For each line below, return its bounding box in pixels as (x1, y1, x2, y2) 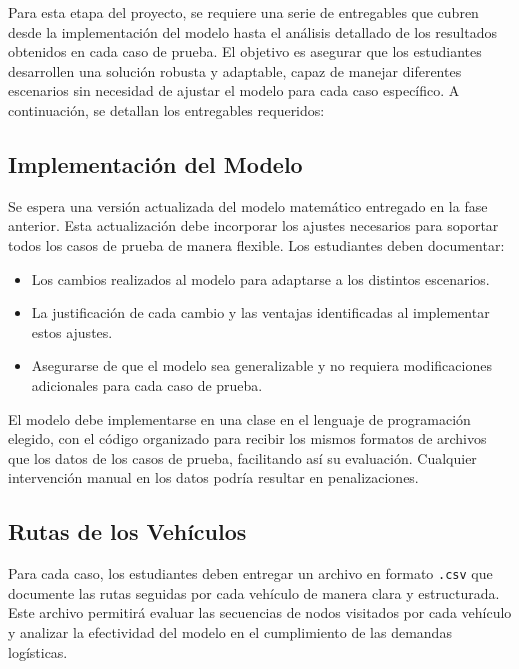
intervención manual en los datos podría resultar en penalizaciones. (8, 467, 419, 488)
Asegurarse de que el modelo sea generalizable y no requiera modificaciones (31, 355, 492, 376)
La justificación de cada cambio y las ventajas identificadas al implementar (31, 302, 490, 323)
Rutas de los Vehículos (8, 516, 247, 547)
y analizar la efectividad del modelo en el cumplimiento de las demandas (8, 621, 452, 642)
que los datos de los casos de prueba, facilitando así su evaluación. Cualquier (8, 447, 477, 468)
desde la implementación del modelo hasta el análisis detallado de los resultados (8, 21, 497, 42)
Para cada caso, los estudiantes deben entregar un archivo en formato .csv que (8, 563, 493, 584)
